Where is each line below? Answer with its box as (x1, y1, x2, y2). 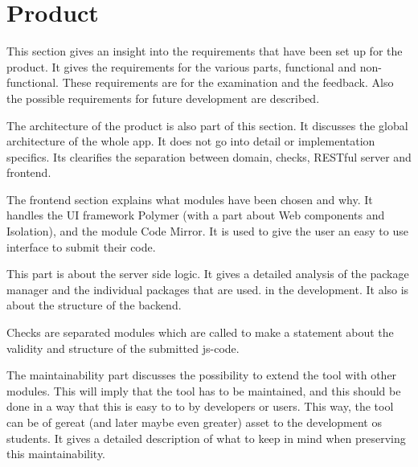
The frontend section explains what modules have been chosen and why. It (6, 190, 373, 207)
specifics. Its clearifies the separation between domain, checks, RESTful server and (6, 148, 412, 165)
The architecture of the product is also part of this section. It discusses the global (6, 117, 408, 133)
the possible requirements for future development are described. (6, 89, 320, 106)
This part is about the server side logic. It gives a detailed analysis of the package (6, 265, 409, 282)
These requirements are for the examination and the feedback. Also (62, 74, 394, 91)
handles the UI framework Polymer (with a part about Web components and (6, 207, 385, 223)
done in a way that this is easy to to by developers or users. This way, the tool (6, 398, 394, 415)
